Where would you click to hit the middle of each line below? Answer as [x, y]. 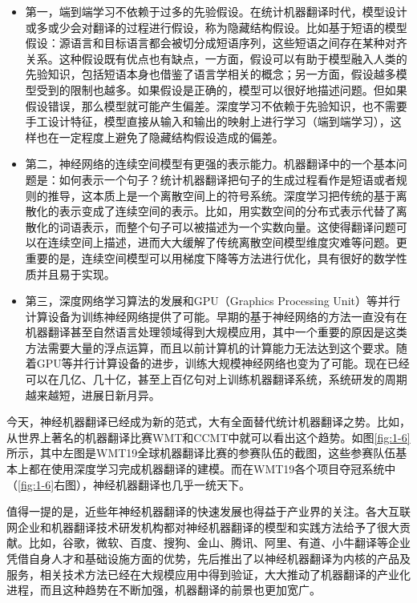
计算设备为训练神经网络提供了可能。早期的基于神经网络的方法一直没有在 [216, 316]
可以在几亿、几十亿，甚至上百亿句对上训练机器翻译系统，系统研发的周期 [216, 379]
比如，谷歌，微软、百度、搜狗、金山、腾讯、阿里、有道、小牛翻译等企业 [219, 543]
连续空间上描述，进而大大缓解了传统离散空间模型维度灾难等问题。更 [227, 242]
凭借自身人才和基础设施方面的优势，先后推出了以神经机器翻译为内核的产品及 [208, 558]
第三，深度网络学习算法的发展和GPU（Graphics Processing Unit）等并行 [213, 301]
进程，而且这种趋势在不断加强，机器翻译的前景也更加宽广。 [164, 590]
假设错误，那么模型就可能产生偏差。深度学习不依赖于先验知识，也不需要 [216, 105]
